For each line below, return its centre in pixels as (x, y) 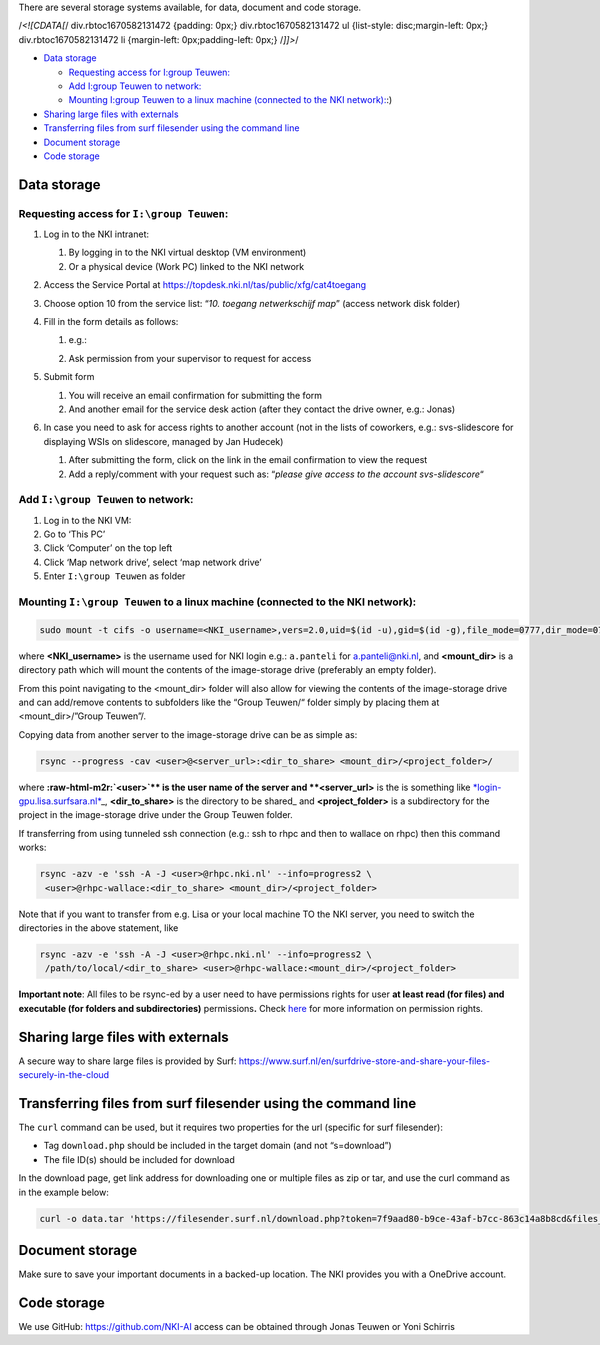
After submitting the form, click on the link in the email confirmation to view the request (248, 460)
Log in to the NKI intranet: (96, 234)
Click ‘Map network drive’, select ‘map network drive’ (152, 562)
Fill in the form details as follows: (111, 322)
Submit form (69, 377)
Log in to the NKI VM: (87, 520)
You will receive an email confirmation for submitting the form (195, 395)
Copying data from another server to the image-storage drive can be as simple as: (188, 734)
